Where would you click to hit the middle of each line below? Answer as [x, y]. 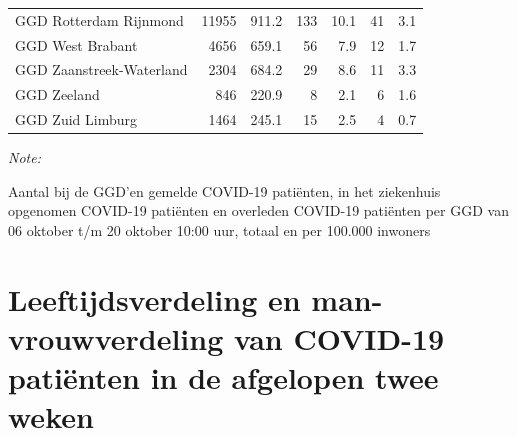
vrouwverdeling [116, 337]
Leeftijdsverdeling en [154, 298]
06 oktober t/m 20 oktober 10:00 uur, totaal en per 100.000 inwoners [219, 230]
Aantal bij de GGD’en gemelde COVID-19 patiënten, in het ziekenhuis [224, 190]
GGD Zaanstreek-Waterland [101, 69]
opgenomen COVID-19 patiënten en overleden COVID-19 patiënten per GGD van [258, 210]
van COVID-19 [339, 337]
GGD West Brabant [76, 44]
